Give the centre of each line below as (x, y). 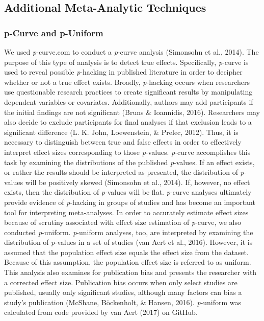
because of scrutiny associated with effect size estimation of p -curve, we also (123, 222)
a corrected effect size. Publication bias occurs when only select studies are (121, 282)
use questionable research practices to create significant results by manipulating (128, 92)
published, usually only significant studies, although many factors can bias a (123, 292)
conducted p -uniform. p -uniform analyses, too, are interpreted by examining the (129, 232)
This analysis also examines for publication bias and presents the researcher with (130, 272)
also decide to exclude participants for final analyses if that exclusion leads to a (128, 122)
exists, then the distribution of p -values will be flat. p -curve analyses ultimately (128, 192)
